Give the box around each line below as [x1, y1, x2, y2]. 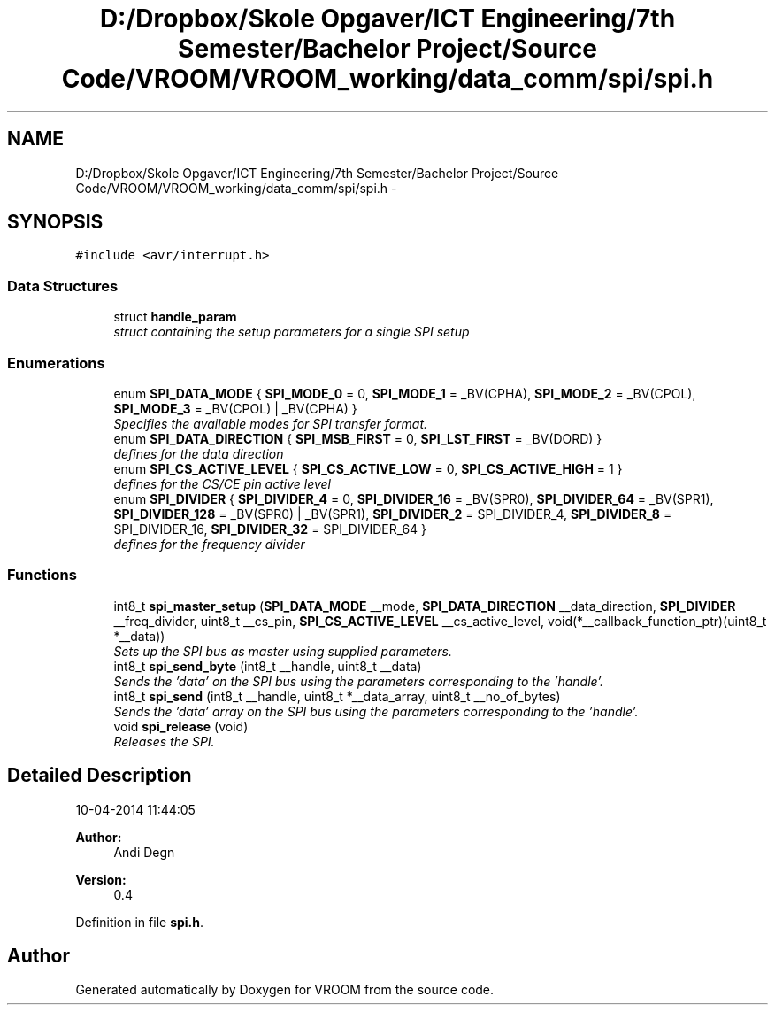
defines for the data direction [113, 445, 284, 461]
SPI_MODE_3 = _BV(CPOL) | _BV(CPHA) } [113, 400, 357, 416]
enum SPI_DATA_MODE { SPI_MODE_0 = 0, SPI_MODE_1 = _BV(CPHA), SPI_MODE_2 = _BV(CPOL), [113, 385, 696, 401]
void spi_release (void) [113, 718, 249, 734]
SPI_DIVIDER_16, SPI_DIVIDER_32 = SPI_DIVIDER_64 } [113, 521, 427, 537]
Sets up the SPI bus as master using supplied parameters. [113, 643, 452, 659]
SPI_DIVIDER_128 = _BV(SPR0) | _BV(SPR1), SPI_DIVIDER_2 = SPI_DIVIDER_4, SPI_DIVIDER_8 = [113, 506, 672, 521]
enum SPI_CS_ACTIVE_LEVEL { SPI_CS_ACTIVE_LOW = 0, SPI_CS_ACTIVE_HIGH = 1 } [113, 460, 623, 476]
